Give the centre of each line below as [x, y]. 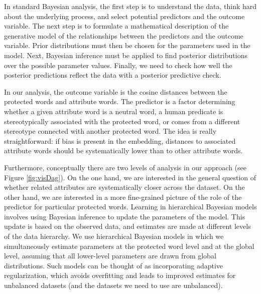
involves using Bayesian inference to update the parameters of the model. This [125, 216]
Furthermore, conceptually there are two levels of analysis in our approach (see [125, 167]
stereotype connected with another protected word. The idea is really [110, 131]
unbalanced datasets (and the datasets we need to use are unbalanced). [113, 285]
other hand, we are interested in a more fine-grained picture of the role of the [123, 197]
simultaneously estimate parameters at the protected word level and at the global [129, 246]
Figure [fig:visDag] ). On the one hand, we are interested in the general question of [130, 177]
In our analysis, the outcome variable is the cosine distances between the [116, 91]
